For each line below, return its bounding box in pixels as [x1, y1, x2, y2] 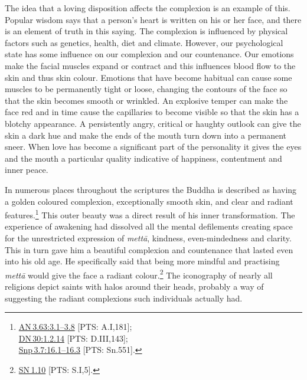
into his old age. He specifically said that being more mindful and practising [5, 255, 280, 267]
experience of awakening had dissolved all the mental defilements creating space [5, 220, 293, 232]
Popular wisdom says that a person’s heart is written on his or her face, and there [5, 13, 302, 25]
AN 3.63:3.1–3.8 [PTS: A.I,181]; [18, 320, 132, 333]
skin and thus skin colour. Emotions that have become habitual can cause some [5, 71, 292, 83]
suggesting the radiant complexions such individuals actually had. [5, 291, 243, 304]
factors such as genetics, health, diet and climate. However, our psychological [5, 36, 283, 48]
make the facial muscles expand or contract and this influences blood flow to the [5, 59, 296, 71]
